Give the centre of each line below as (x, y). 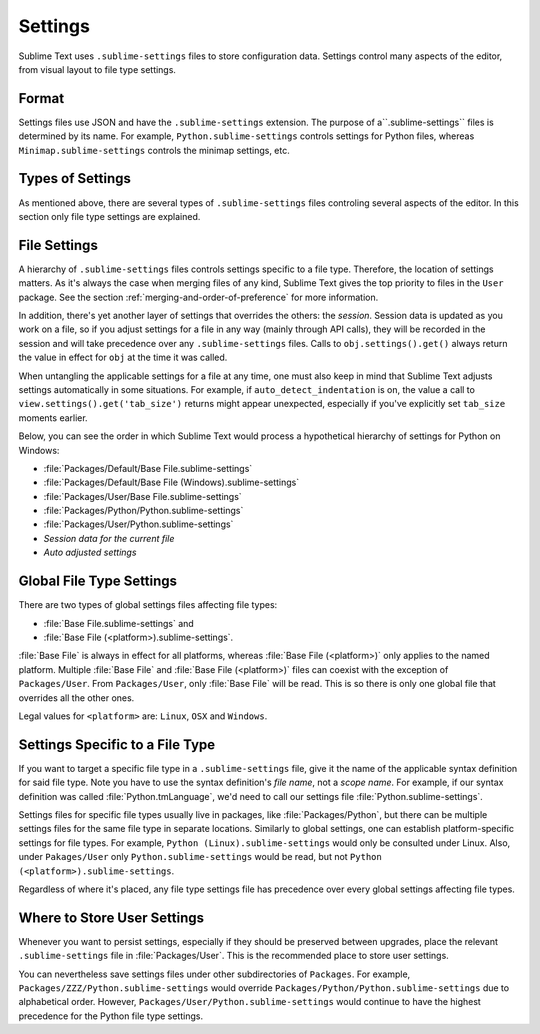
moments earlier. (53, 417)
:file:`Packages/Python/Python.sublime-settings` (143, 511)
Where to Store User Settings (111, 917)
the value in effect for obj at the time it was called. (123, 357)
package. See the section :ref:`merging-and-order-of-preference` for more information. (198, 297)
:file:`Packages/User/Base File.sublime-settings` (142, 496)
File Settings (58, 245)
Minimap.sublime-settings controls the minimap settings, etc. (154, 150)
